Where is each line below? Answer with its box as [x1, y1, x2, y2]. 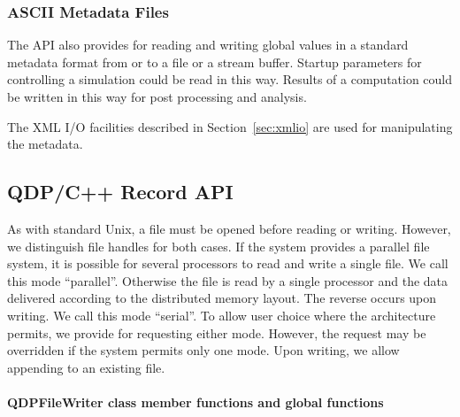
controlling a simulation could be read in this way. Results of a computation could [7, 70, 453, 89]
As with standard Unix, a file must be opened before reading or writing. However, [7, 219, 451, 237]
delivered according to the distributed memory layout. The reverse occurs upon [7, 289, 437, 307]
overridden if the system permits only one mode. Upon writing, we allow [7, 341, 400, 359]
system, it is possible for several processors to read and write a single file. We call [7, 254, 448, 273]
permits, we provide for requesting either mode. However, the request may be [7, 323, 426, 342]
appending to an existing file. [7, 358, 165, 376]
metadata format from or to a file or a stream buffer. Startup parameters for [7, 52, 422, 71]
